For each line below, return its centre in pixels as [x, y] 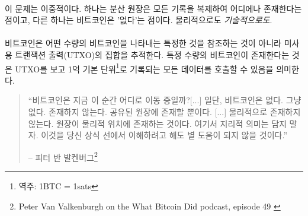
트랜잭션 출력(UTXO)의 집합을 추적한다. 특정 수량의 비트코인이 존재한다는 [152, 54]
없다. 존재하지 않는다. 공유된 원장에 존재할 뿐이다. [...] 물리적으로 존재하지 [164, 112]
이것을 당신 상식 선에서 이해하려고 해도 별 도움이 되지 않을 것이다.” [164, 135]
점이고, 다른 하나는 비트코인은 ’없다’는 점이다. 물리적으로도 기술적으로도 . [139, 20]
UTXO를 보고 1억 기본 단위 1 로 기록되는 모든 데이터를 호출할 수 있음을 [144, 68]
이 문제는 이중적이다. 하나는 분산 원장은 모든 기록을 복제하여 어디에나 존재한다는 [153, 8]
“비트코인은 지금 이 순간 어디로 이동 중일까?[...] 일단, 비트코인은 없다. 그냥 [165, 100]
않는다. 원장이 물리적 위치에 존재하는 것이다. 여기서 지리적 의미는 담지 [157, 123]
